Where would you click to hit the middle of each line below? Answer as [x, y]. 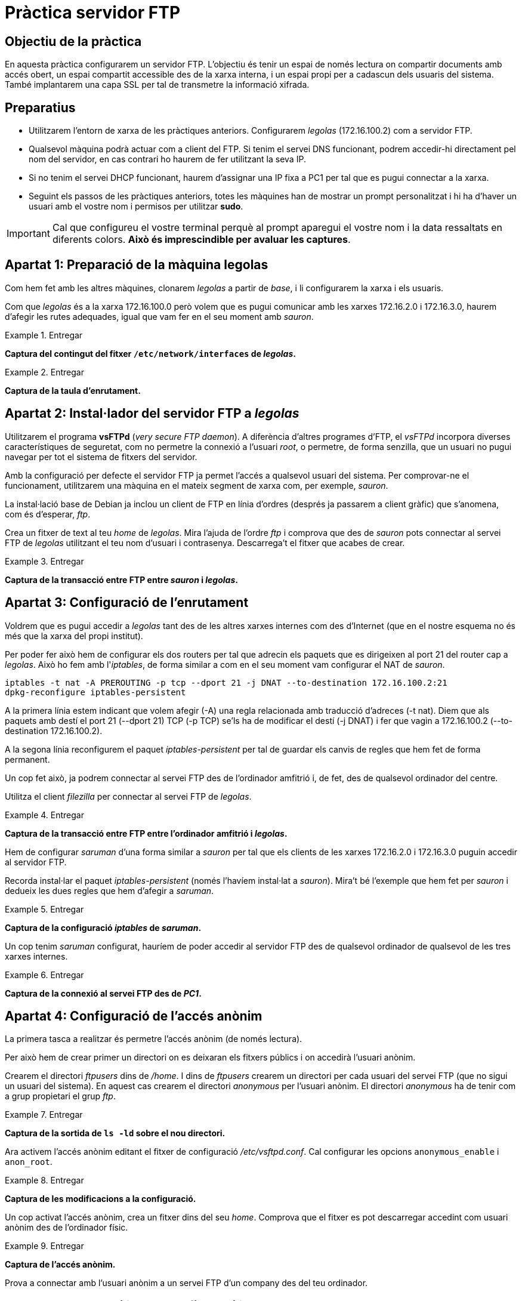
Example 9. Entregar [44, 1246]
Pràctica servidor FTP [93, 13]
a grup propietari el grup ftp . [60, 1096]
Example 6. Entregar [44, 975]
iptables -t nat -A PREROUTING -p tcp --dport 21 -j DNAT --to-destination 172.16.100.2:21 [226, 682]
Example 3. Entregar [44, 561]
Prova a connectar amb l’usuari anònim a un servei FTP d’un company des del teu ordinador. [186, 1283]
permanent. [27, 759]
